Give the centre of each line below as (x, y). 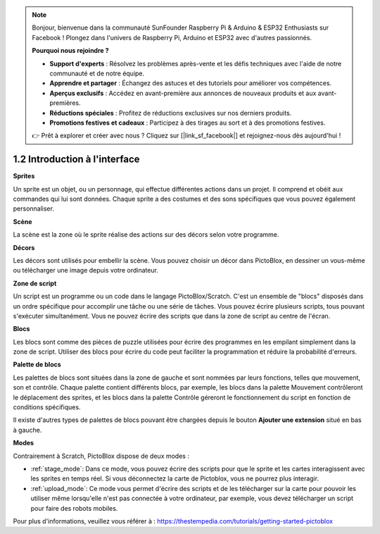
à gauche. (27, 430)
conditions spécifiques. (47, 407)
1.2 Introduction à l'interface (76, 160)
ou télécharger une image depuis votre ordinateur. (85, 271)
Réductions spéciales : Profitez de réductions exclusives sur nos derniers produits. (171, 113)
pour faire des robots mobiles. (74, 508)
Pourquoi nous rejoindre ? (70, 51)
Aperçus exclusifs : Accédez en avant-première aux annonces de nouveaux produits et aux (183, 93)
